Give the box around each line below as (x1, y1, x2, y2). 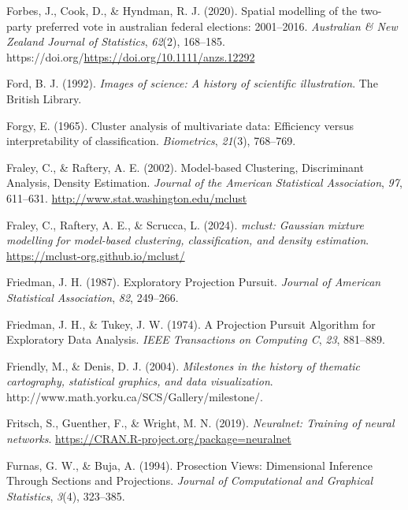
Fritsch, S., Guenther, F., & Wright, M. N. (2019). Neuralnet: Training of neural (6, 415, 395, 431)
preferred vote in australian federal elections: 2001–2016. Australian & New (35, 17, 398, 34)
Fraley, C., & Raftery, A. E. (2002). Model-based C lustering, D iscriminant (6, 158, 364, 175)
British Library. (6, 90, 82, 106)
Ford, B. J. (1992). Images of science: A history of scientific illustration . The (6, 75, 378, 91)
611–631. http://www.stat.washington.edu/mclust (6, 189, 247, 206)
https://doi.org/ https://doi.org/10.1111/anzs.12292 (6, 48, 255, 65)
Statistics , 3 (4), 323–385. (6, 487, 125, 504)
